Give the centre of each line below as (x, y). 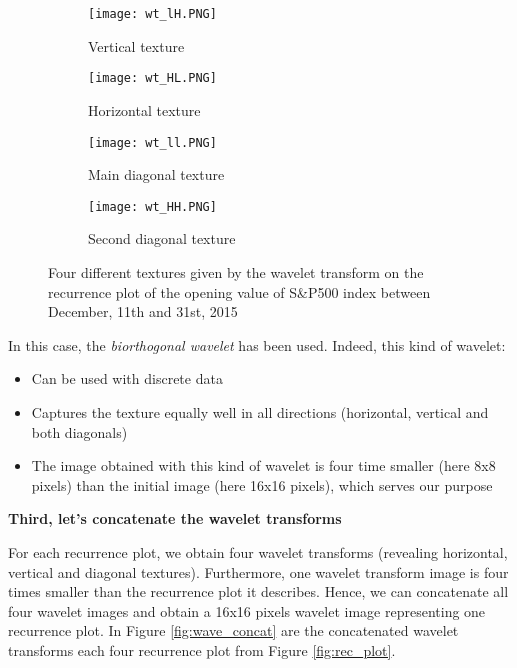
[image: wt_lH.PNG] (152, 14)
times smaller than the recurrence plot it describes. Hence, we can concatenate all (258, 591)
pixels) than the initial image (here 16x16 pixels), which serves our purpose (262, 484)
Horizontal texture (144, 109)
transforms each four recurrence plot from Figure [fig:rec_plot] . (202, 649)
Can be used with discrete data (127, 378)
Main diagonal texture (156, 174)
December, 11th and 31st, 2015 (143, 311)
